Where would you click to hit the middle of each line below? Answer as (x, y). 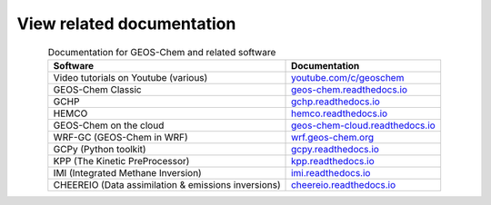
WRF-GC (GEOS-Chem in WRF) (120, 137)
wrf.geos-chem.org (333, 137)
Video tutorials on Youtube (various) (130, 77)
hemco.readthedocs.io (340, 113)
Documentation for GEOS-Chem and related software (162, 52)
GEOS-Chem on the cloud (109, 125)
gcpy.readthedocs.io (335, 149)
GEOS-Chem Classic (97, 89)
